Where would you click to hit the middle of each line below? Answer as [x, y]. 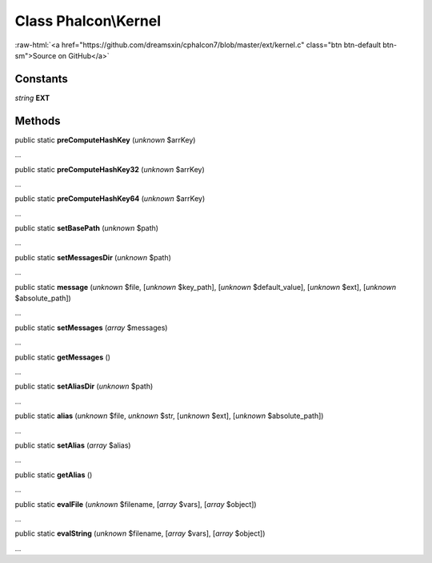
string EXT [32, 98]
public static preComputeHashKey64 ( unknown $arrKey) [110, 199]
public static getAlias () [54, 475]
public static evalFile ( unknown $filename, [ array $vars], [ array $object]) [136, 504]
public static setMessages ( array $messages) [91, 328]
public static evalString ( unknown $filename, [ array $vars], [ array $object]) [140, 533]
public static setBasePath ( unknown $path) [87, 228]
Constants [41, 79]
